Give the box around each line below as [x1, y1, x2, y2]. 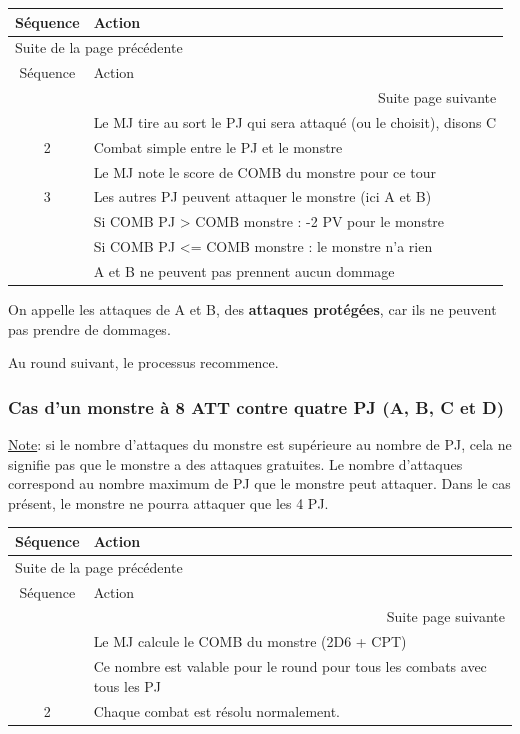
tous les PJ [93, 675, 162, 696]
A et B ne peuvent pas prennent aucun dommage [93, 260, 395, 281]
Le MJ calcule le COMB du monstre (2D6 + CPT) [93, 631, 407, 652]
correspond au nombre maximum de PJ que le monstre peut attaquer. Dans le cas [8, 473, 511, 494]
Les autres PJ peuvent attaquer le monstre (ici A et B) [93, 186, 432, 207]
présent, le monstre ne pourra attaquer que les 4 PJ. [8, 492, 329, 513]
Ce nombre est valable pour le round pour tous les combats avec [93, 656, 487, 677]
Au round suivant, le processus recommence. [8, 352, 279, 373]
